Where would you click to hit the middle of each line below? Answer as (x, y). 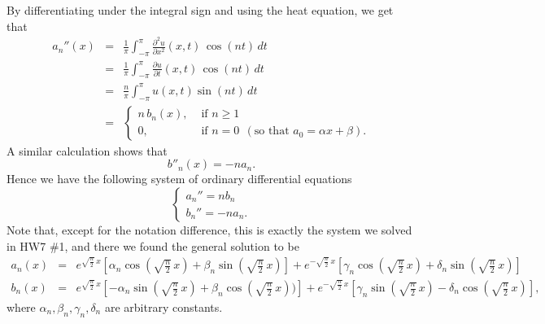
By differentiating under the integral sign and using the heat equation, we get (200, 10)
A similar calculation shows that (87, 150)
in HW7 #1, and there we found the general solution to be (153, 245)
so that (272, 131)
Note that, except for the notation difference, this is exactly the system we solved (209, 229)
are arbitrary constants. (163, 307)
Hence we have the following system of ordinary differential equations (179, 179)
